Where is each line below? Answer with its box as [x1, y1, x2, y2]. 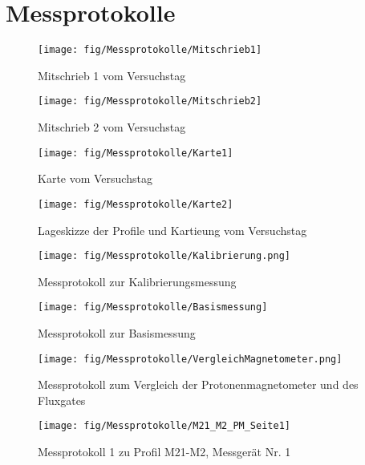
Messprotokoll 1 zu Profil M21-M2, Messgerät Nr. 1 [38, 443, 291, 460]
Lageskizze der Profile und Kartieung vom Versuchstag [38, 221, 307, 238]
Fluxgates [38, 391, 86, 408]
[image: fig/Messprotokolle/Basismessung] [38, 301, 268, 313]
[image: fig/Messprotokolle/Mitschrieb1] [38, 44, 262, 56]
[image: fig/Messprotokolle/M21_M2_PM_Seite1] [38, 420, 290, 432]
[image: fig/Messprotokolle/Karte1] [38, 147, 233, 159]
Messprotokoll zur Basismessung [38, 325, 196, 342]
